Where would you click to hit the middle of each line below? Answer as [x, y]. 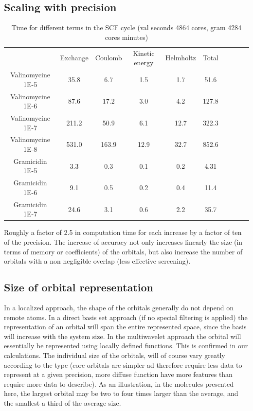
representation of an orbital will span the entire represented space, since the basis [125, 327]
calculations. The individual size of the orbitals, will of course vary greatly [115, 355]
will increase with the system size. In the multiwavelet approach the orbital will [123, 336]
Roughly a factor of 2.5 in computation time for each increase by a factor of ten [123, 232]
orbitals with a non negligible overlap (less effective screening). [97, 261]
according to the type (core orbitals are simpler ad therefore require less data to [123, 365]
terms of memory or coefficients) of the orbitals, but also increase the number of [123, 251]
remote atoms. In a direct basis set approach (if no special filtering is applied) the [126, 317]
